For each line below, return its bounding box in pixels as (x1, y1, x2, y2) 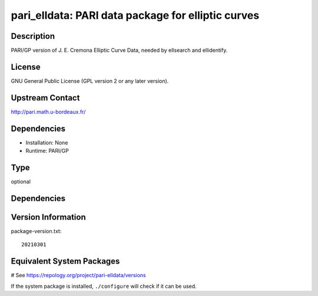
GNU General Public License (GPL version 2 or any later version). (11, 77, 169, 85)
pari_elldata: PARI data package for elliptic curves (11, 9, 260, 22)
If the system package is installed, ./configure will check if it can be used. (11, 282, 197, 290)
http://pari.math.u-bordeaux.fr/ (11, 108, 86, 115)
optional (11, 178, 31, 185)
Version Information (11, 212, 86, 222)
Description (11, 31, 55, 41)
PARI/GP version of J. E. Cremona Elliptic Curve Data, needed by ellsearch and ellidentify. (11, 47, 228, 54)
